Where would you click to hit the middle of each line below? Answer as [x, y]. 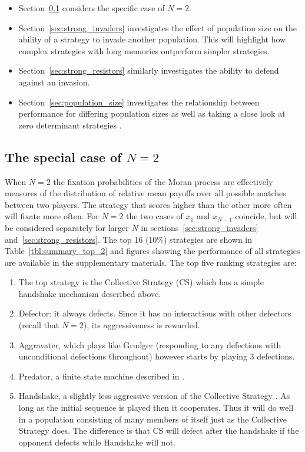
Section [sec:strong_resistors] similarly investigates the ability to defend [149, 70]
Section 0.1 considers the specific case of [92, 8]
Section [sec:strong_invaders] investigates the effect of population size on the [158, 27]
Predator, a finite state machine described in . [102, 376]
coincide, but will [266, 216]
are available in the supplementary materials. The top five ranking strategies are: [151, 262]
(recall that [39, 325]
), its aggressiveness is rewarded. [142, 325]
